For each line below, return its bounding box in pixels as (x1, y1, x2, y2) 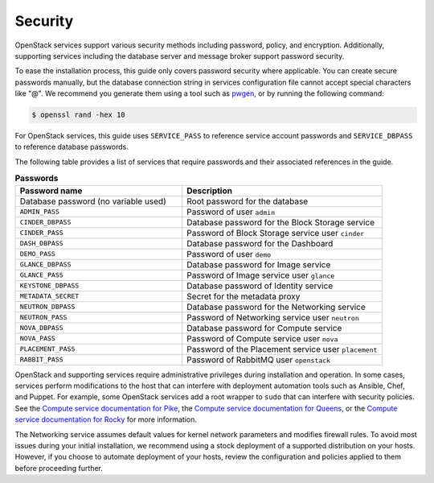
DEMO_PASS (19, 250, 56, 258)
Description (186, 185, 233, 196)
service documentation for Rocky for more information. (14, 415, 197, 424)
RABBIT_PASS (19, 355, 63, 364)
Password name (19, 185, 83, 196)
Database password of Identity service (186, 280, 334, 291)
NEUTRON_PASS (19, 313, 68, 322)
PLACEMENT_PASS (19, 345, 76, 353)
